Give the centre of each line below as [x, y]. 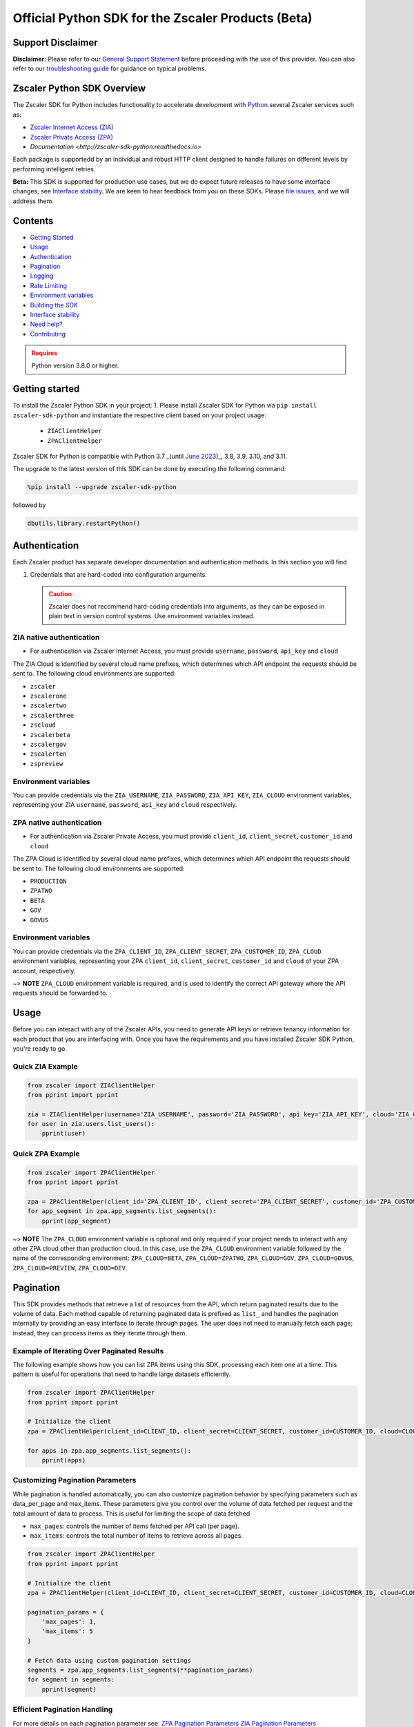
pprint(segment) [69, 1689]
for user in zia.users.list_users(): [91, 1124]
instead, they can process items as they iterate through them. [100, 1333]
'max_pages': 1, [69, 1622]
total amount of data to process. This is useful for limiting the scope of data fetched [131, 1514]
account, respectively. [44, 971]
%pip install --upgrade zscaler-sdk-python [102, 487]
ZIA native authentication [56, 638]
